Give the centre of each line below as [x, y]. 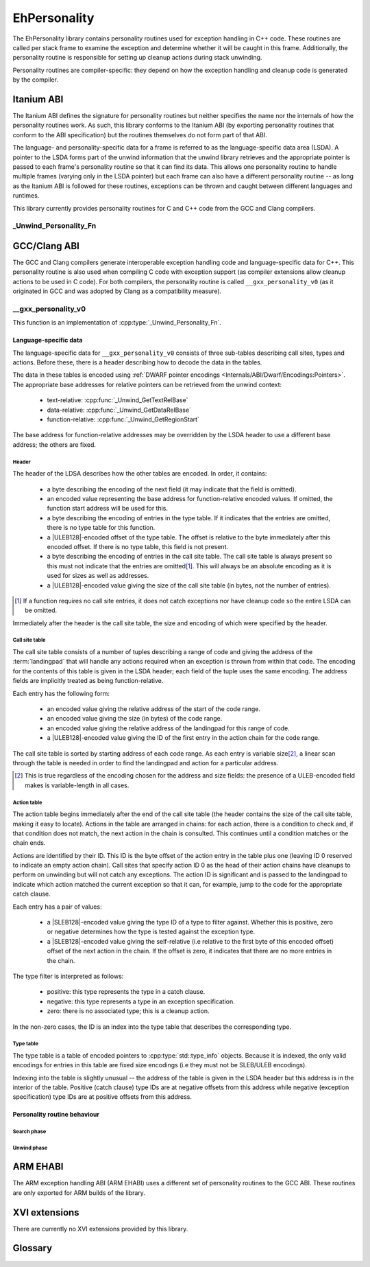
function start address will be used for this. [107, 509]
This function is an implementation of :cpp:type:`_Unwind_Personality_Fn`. [117, 323]
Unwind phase [30, 1148]
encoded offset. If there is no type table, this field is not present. [138, 546]
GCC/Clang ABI [46, 246]
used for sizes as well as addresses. [98, 576]
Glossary [33, 1248]
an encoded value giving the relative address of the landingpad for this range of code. [169, 728]
